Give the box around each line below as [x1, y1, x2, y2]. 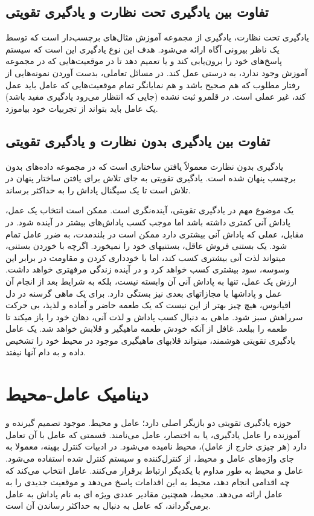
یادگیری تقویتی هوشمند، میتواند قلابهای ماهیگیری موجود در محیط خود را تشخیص [5, 334, 296, 346]
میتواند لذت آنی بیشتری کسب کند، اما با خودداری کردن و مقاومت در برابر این [5, 251, 286, 263]
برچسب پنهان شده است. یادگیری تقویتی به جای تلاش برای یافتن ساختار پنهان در [5, 172, 296, 184]
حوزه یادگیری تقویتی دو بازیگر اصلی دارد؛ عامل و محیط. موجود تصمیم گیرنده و [5, 416, 292, 429]
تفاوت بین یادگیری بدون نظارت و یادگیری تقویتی [5, 131, 271, 150]
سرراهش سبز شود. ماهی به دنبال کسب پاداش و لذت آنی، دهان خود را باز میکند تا [5, 310, 303, 323]
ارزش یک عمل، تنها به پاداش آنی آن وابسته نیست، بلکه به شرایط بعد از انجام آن [5, 274, 297, 287]
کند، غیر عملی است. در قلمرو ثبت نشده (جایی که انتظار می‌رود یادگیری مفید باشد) [5, 90, 306, 103]
